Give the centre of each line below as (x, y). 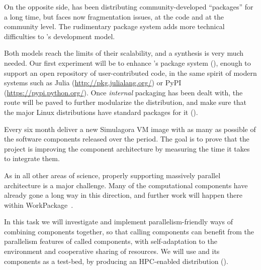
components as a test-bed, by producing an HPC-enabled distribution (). (116, 261)
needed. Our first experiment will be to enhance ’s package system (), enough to (127, 62)
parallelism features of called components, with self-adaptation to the (111, 241)
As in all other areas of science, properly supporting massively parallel (112, 175)
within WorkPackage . (39, 205)
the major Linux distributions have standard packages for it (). (101, 112)
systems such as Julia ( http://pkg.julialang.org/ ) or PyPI (93, 83)
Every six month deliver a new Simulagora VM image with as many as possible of (130, 129)
